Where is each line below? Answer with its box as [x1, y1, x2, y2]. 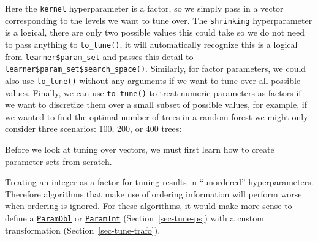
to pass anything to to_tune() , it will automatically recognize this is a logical [5, 37, 298, 50]
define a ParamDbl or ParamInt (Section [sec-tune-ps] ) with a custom [5, 211, 264, 224]
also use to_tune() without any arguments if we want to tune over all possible [5, 74, 301, 86]
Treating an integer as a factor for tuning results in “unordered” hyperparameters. [5, 175, 314, 188]
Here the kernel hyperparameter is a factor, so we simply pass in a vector [5, 2, 284, 14]
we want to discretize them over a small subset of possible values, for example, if [5, 98, 307, 111]
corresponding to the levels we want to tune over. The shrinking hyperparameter [5, 13, 312, 26]
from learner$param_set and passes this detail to [5, 50, 194, 63]
